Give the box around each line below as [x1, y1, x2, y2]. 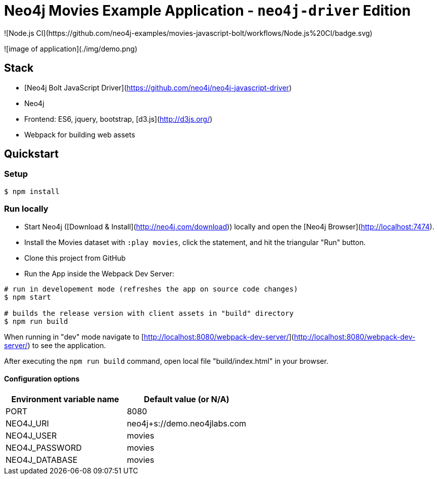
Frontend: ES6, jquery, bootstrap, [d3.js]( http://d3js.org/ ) [24, 114, 213, 123]
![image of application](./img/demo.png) [4, 44, 137, 53]
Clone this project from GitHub [24, 253, 126, 262]
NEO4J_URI [6, 418, 49, 428]
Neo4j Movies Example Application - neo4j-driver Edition [4, 2, 411, 19]
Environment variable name [11, 394, 119, 404]
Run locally [4, 204, 48, 214]
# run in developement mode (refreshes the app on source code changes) [4, 284, 298, 293]
